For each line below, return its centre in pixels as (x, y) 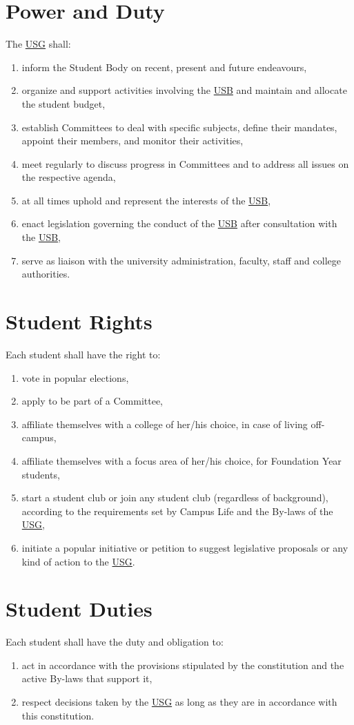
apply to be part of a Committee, (92, 401)
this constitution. (58, 715)
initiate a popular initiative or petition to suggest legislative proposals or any (185, 547)
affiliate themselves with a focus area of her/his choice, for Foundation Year (181, 460)
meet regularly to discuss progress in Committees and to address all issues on (185, 163)
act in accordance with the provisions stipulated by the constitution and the (183, 665)
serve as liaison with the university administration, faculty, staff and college (181, 260)
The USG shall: (38, 44)
